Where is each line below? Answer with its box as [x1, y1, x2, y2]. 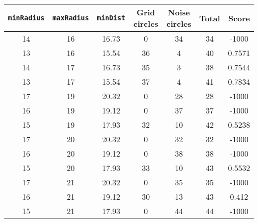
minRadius [8, 14, 45, 22]
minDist [97, 14, 126, 22]
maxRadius [52, 14, 89, 22]
